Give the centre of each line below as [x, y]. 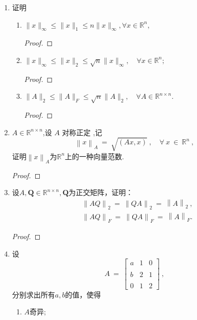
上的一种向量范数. [94, 156]
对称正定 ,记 [82, 132]
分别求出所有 [33, 294]
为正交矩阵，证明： [101, 192]
